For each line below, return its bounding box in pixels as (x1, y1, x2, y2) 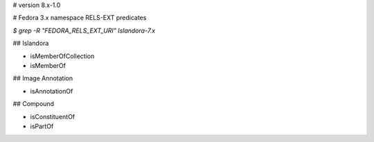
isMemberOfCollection (30, 52, 95, 60)
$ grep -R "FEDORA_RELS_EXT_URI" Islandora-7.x (12, 26, 156, 35)
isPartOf (30, 122, 54, 130)
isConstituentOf (30, 112, 75, 121)
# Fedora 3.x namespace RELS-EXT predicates (12, 14, 147, 22)
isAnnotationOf (30, 87, 73, 95)
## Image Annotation (12, 74, 73, 82)
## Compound (12, 100, 55, 108)
